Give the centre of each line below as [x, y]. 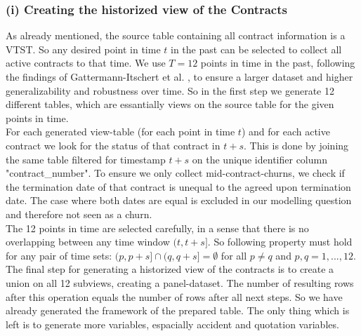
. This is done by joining [296, 145]
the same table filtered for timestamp [86, 159]
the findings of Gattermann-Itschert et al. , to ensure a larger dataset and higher [179, 76]
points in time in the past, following [278, 63]
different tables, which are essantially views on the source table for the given [170, 104]
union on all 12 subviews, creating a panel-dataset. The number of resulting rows [180, 282]
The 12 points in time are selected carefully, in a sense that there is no [157, 228]
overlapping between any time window [88, 242]
